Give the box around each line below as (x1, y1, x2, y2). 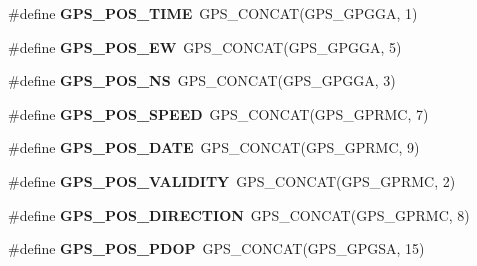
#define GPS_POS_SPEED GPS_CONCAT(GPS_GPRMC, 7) (8, 103, 429, 124)
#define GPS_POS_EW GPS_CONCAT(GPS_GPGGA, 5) (8, 36, 402, 57)
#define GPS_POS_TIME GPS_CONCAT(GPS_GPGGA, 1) (8, 3, 418, 23)
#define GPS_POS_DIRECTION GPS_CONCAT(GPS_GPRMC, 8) (8, 204, 470, 225)
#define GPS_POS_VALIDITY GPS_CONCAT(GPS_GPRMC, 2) (8, 170, 456, 191)
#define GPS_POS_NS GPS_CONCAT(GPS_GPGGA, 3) (8, 70, 396, 91)
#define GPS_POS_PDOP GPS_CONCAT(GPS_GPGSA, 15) (8, 238, 425, 259)
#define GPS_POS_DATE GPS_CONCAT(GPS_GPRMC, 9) (8, 137, 420, 158)
